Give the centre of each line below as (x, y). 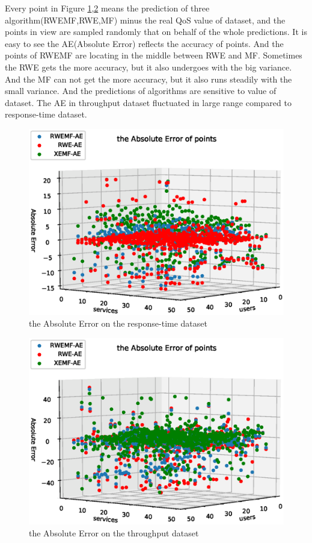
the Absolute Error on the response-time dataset (118, 323)
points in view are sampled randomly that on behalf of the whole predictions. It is (156, 32)
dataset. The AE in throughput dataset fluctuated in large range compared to (148, 102)
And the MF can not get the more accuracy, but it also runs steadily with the (148, 79)
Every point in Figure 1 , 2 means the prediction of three (107, 8)
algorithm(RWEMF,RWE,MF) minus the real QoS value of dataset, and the (145, 20)
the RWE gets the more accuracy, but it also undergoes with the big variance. (148, 67)
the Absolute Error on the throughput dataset (114, 532)
